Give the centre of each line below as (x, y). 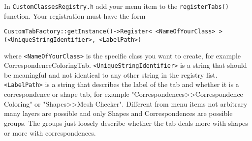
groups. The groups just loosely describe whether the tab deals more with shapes (126, 123)
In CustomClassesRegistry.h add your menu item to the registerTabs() (117, 6)
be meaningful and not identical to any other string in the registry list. (111, 74)
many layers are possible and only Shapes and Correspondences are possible (118, 113)
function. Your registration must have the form (75, 15)
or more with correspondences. (50, 132)
